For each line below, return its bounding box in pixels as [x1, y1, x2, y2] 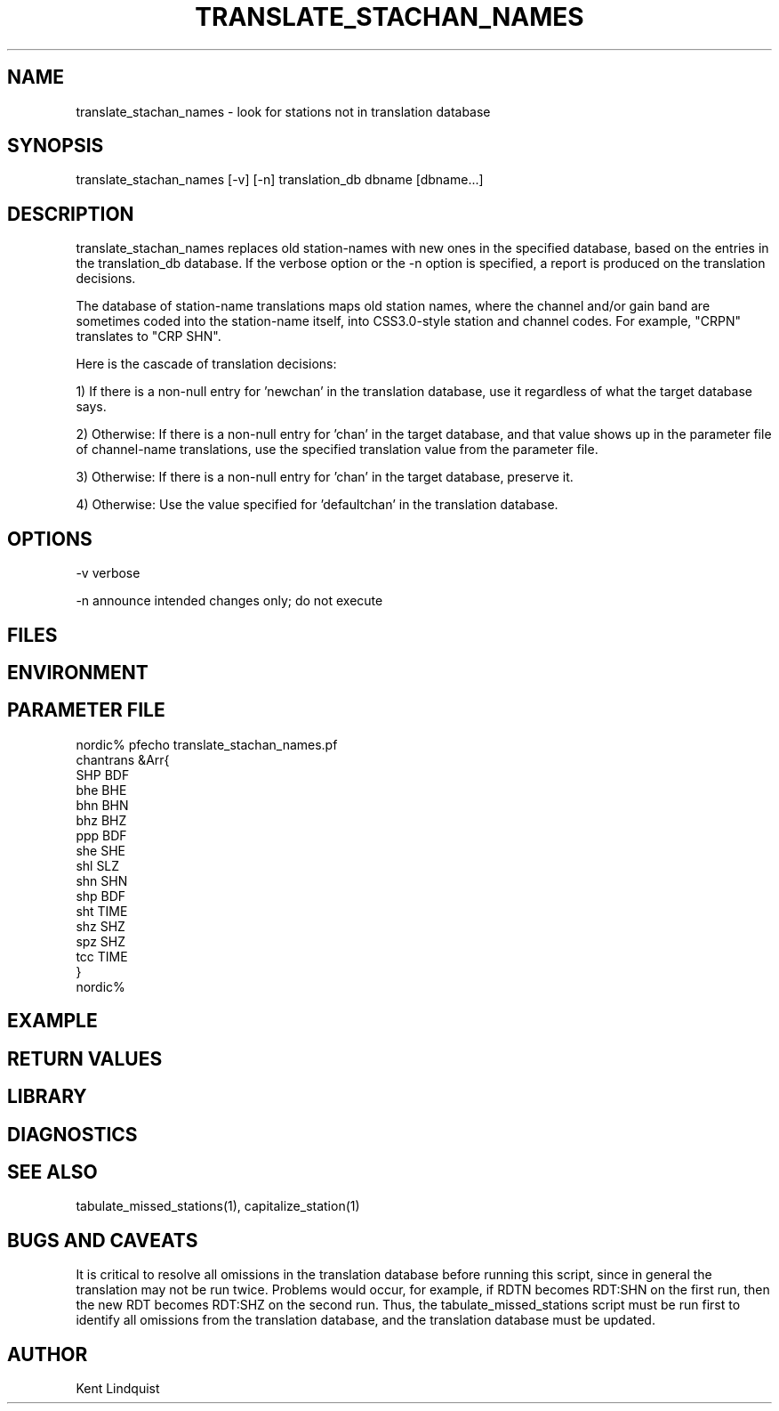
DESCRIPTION [7, 202, 134, 225]
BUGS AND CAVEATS [7, 1229, 198, 1252]
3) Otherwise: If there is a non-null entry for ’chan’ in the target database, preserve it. [76, 469, 574, 485]
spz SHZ [76, 933, 126, 949]
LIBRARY [7, 1085, 87, 1108]
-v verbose [76, 565, 141, 581]
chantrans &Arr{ [76, 751, 170, 767]
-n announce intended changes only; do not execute [76, 593, 383, 609]
